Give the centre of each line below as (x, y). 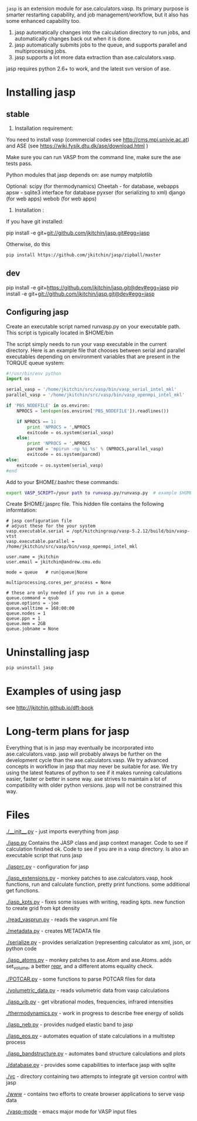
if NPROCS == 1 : (37, 422)
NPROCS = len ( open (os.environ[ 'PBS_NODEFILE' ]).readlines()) (93, 411)
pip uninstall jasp (30, 668)
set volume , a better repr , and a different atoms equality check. (80, 967)
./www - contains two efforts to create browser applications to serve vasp (95, 1094)
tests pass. (19, 163)
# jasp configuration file (39, 521)
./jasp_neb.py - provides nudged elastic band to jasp (70, 1024)
